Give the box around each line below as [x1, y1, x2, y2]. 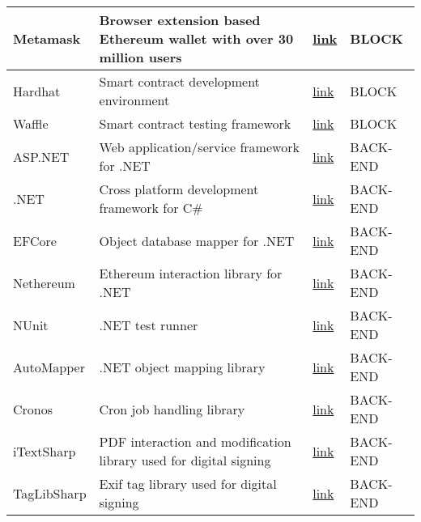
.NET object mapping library [99, 357, 266, 376]
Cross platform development [99, 180, 259, 198]
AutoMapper [13, 357, 85, 376]
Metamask [13, 29, 81, 48]
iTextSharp [13, 441, 76, 460]
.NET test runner [99, 315, 198, 334]
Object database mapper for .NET [99, 231, 295, 250]
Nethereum [13, 273, 75, 292]
